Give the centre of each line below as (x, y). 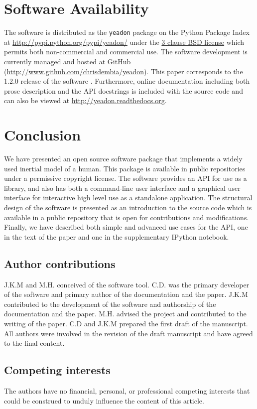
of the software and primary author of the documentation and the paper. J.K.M (126, 294)
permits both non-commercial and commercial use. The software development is (126, 52)
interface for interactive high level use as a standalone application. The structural (128, 198)
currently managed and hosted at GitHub (67, 61)
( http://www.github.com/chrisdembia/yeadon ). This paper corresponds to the (124, 71)
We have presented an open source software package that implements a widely (123, 159)
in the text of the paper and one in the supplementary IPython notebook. (117, 236)
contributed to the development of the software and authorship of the (110, 304)
